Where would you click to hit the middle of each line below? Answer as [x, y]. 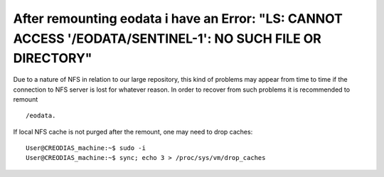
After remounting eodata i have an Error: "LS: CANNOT [178, 18]
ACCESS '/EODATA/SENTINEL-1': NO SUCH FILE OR [167, 38]
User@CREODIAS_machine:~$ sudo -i [86, 148]
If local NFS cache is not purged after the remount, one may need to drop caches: [133, 132]
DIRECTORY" [53, 59]
